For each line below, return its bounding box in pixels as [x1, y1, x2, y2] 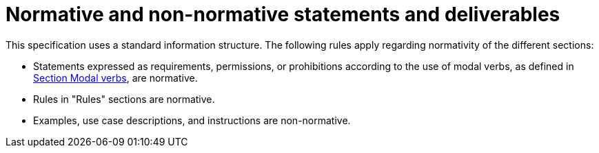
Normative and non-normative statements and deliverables [6, 3, 560, 26]
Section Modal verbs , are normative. [33, 71, 198, 84]
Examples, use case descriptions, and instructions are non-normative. [33, 114, 351, 126]
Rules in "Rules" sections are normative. [33, 93, 215, 105]
